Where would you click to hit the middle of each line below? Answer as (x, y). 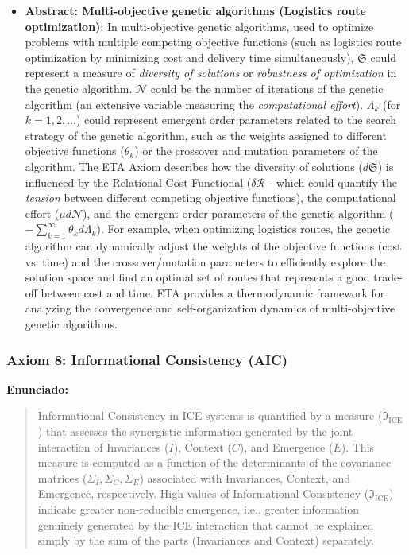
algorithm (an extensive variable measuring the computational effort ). (194, 104)
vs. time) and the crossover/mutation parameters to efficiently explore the (205, 261)
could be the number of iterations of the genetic (267, 88)
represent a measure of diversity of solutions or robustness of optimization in (211, 73)
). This (358, 446)
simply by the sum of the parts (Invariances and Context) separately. (206, 540)
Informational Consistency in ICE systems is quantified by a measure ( (210, 415)
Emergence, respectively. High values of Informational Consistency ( (203, 493)
